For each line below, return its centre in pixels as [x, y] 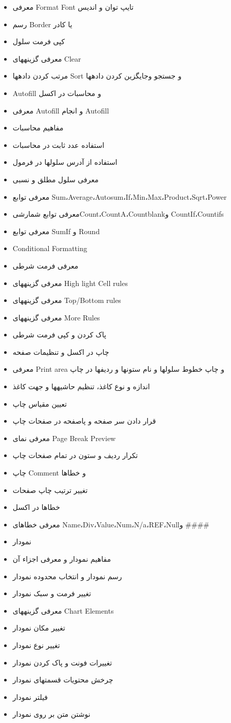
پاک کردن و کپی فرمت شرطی [59, 335]
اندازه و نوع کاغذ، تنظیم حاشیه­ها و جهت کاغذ [81, 386]
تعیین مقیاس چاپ [40, 403]
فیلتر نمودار [30, 697]
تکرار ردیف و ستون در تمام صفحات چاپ [75, 455]
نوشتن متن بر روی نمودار [51, 714]
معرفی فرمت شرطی [45, 265]
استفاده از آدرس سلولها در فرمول [65, 162]
